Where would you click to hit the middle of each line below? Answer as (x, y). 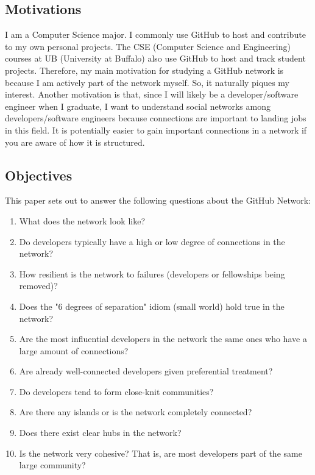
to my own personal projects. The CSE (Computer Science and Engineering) (148, 46)
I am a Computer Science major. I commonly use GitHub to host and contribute (155, 34)
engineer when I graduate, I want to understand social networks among (138, 106)
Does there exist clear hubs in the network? (100, 433)
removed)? (38, 286)
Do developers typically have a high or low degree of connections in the (152, 241)
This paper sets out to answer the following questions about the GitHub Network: (158, 200)
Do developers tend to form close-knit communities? (116, 391)
